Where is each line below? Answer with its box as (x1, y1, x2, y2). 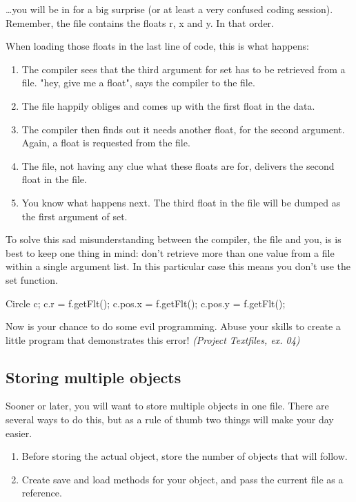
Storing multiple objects (6, 366, 181, 387)
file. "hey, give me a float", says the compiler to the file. (21, 75, 255, 90)
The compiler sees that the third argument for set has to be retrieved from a (21, 61, 346, 76)
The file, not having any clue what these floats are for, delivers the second (21, 158, 335, 173)
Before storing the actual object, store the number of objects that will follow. (21, 449, 348, 463)
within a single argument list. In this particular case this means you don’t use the (6, 259, 350, 273)
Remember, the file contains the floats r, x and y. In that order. (6, 15, 275, 30)
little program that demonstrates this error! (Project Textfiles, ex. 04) (6, 332, 300, 347)
